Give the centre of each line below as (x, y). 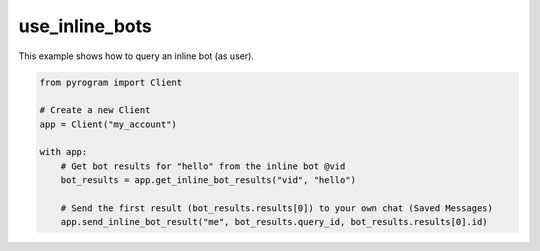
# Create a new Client (95, 110)
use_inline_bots (85, 26)
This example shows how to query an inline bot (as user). (136, 56)
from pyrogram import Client (111, 82)
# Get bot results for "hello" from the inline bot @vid (203, 166)
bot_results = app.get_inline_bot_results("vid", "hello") (208, 180)
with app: (63, 152)
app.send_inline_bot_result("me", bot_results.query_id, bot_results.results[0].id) (274, 222)
